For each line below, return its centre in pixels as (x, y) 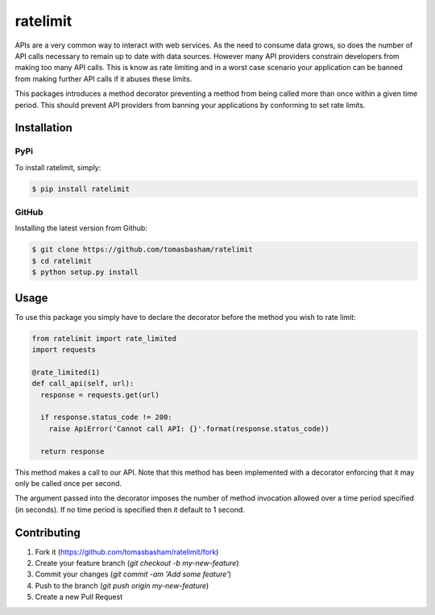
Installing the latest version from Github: (81, 228)
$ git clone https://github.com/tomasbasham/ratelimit (142, 249)
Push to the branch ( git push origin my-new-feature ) (122, 585)
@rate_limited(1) (66, 372)
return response (72, 451)
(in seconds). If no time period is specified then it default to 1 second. (130, 509)
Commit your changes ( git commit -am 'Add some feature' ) (133, 574)
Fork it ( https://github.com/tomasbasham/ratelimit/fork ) (127, 551)
